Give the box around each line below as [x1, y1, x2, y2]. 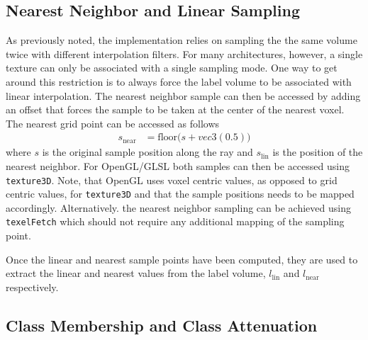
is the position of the [272, 144, 363, 159]
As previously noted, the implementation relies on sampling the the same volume [6, 33, 357, 47]
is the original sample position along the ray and [42, 144, 253, 159]
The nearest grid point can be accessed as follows [6, 115, 220, 130]
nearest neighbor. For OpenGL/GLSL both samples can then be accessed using [6, 158, 350, 173]
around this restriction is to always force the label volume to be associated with [6, 74, 352, 89]
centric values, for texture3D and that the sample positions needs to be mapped [6, 186, 355, 201]
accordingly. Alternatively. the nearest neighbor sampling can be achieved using [6, 200, 351, 215]
